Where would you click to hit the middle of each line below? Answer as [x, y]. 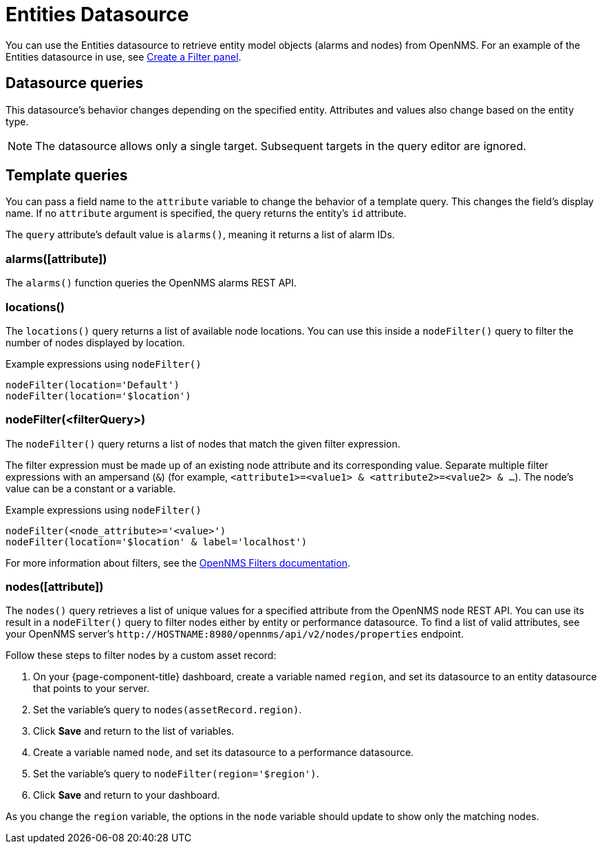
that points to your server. [92, 689]
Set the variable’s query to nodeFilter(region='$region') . [176, 774]
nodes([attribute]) [55, 587]
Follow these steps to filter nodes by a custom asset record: [141, 656]
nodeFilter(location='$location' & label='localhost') [157, 542]
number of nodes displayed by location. [95, 342]
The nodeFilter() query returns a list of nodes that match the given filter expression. [203, 443]
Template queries [67, 176]
